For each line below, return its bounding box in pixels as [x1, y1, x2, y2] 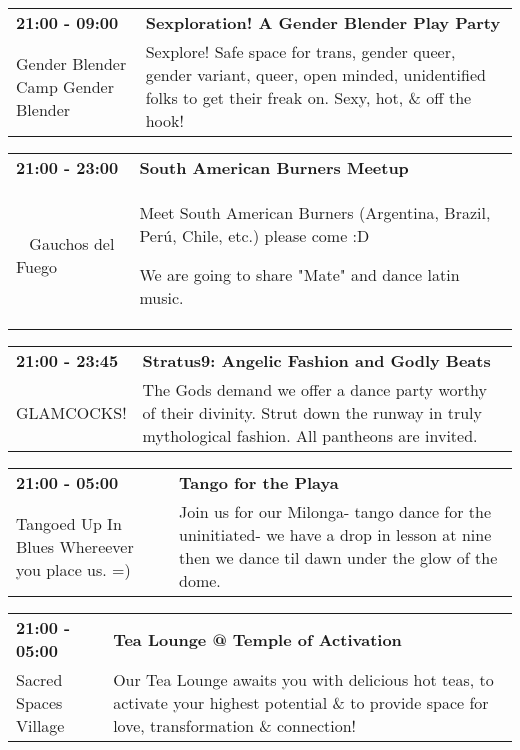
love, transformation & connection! [113, 714, 357, 737]
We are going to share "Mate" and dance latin [139, 263, 460, 286]
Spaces [16, 691, 63, 714]
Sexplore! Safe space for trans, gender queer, [145, 40, 456, 63]
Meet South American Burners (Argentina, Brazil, [139, 201, 491, 224]
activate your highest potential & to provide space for [113, 691, 489, 714]
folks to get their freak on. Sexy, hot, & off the [145, 86, 472, 109]
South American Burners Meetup [139, 156, 409, 179]
